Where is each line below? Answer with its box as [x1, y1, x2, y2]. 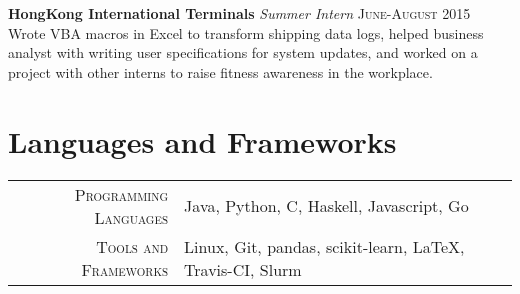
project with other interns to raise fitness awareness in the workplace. [8, 61, 433, 82]
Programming [74, 182, 169, 206]
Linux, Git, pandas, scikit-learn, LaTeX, [184, 234, 465, 258]
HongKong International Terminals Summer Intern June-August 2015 [8, 3, 471, 23]
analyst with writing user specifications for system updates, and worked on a [8, 42, 478, 63]
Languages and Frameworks [8, 120, 397, 161]
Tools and [96, 234, 169, 258]
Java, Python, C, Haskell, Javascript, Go [184, 194, 469, 217]
